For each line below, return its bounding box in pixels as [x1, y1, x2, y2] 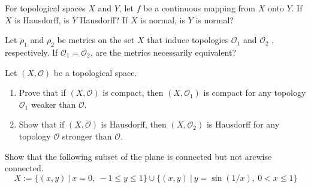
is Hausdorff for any [206, 118, 280, 131]
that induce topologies [147, 34, 229, 46]
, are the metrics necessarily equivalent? [90, 46, 237, 58]
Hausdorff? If [79, 13, 128, 26]
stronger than [62, 129, 112, 142]
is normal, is [140, 13, 186, 26]
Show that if [19, 118, 65, 131]
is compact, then [102, 86, 164, 99]
